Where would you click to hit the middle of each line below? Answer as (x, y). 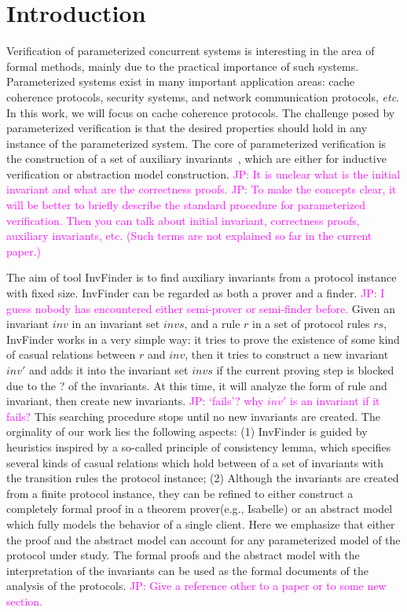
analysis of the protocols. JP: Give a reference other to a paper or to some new (196, 586)
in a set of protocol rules (311, 324)
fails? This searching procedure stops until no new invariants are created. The (193, 416)
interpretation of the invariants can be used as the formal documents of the (187, 570)
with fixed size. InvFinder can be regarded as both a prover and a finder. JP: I (196, 293)
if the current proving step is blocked (305, 370)
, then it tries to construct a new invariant (287, 354)
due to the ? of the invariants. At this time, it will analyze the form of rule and (197, 385)
